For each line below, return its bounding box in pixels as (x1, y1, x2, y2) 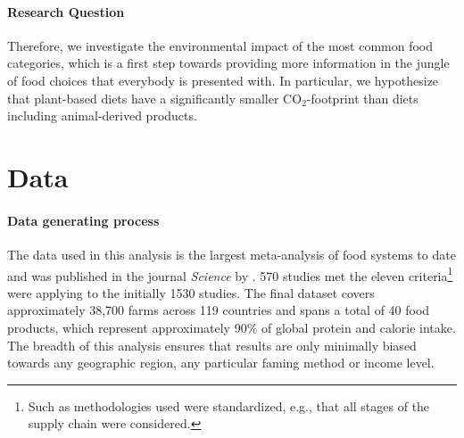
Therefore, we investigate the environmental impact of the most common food (7, 36, 434, 54)
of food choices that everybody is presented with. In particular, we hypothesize (7, 70, 439, 89)
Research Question (7, 2, 125, 21)
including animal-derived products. (7, 106, 197, 125)
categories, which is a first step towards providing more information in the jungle (7, 54, 450, 72)
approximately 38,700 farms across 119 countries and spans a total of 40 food (7, 301, 430, 319)
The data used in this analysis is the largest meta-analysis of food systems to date (7, 244, 456, 263)
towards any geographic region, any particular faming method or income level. (7, 353, 435, 372)
